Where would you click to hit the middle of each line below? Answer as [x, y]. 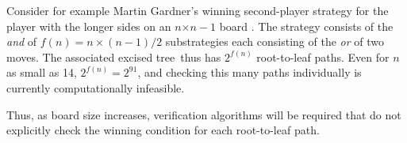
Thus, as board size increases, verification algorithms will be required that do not [204, 114]
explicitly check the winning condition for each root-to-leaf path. [163, 130]
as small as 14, [42, 72]
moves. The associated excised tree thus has [114, 56]
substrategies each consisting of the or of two [275, 41]
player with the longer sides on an [89, 26]
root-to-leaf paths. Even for [323, 56]
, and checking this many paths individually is [250, 72]
